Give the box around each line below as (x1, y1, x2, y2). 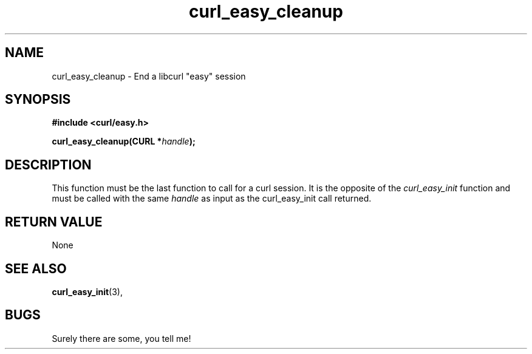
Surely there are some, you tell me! (52, 333, 191, 344)
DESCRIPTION (5, 157, 92, 172)
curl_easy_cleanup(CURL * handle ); (52, 136, 196, 147)
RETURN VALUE (5, 214, 103, 230)
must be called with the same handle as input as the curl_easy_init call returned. (52, 193, 372, 204)
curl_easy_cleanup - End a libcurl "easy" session (52, 70, 246, 81)
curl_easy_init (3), (52, 286, 123, 297)
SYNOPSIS (5, 92, 71, 107)
